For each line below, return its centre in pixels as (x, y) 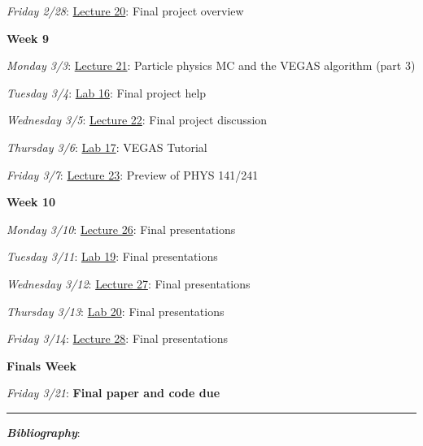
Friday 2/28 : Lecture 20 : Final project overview (125, 11)
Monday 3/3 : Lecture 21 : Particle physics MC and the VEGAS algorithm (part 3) (211, 65)
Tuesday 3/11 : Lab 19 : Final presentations (112, 256)
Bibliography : (44, 432)
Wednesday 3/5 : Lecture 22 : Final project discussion (137, 120)
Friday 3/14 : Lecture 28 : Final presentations (117, 338)
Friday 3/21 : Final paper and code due (113, 393)
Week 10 (31, 202)
